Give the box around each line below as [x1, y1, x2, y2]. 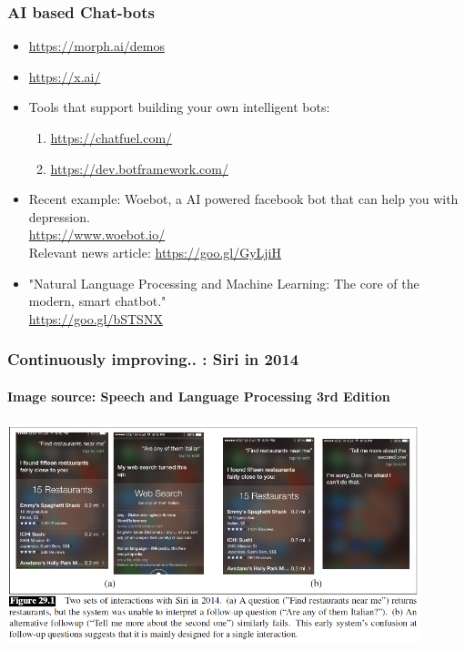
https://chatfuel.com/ [50, 128, 173, 147]
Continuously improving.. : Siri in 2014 [7, 348, 299, 371]
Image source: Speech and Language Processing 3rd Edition [7, 386, 390, 405]
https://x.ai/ [28, 66, 101, 86]
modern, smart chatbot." [28, 291, 167, 310]
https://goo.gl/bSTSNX [28, 309, 163, 328]
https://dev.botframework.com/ [50, 158, 228, 178]
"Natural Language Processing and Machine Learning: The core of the [28, 273, 420, 292]
